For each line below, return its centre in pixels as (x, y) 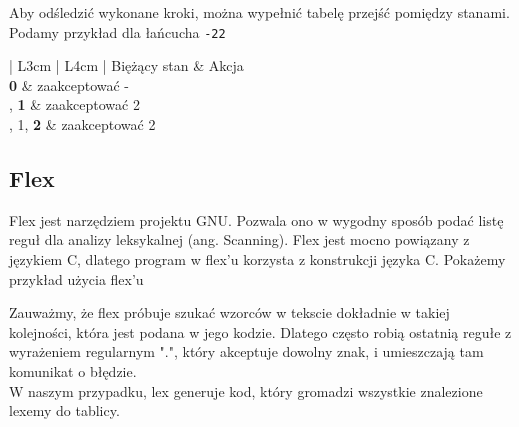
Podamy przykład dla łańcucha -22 (117, 31)
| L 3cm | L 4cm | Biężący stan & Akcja (126, 65)
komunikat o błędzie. (73, 370)
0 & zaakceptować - (69, 84)
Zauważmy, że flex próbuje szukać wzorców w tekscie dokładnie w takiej (229, 312)
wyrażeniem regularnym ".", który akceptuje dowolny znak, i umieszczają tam (246, 351)
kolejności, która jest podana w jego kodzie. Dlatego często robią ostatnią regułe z (260, 331)
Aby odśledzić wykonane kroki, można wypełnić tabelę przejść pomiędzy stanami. (259, 12)
